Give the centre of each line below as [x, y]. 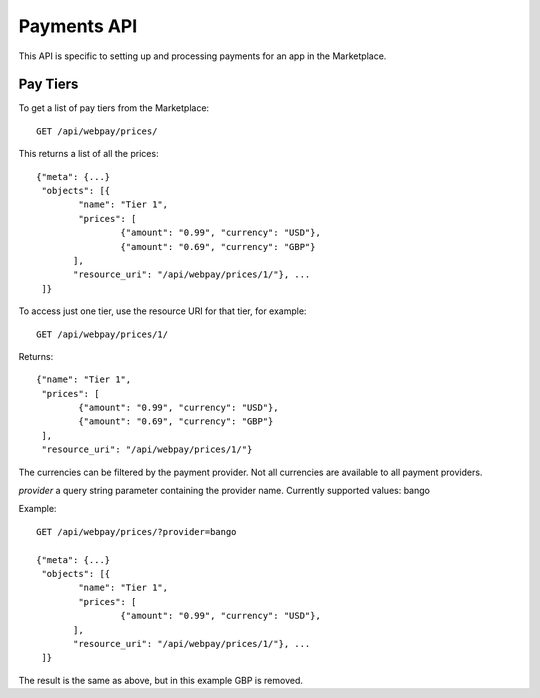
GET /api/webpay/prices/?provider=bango [136, 531]
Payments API [78, 26]
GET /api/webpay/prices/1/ [102, 334]
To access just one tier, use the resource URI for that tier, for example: [162, 311]
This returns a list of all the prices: [88, 154]
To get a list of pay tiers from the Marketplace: [114, 108]
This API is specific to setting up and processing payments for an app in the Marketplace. [202, 56]
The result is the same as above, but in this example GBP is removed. [161, 680]
